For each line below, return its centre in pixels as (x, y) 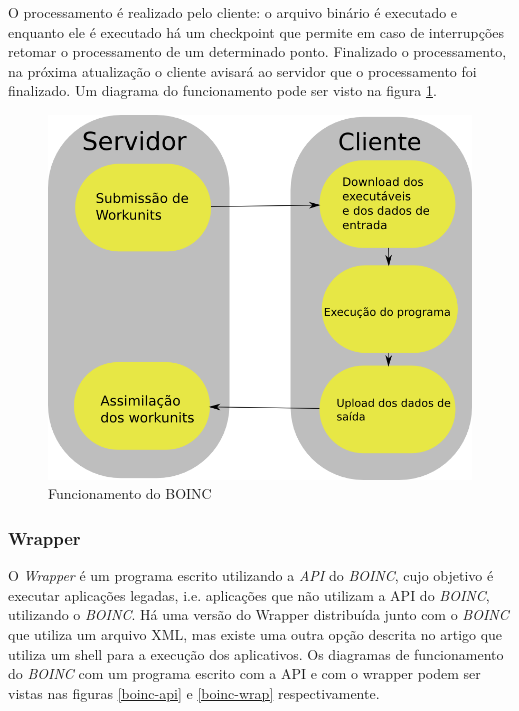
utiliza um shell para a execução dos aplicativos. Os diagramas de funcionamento (256, 653)
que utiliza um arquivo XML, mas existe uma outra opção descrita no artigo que (255, 634)
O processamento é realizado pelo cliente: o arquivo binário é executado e (233, 12)
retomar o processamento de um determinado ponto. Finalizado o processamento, (257, 51)
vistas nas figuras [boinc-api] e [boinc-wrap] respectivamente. (194, 692)
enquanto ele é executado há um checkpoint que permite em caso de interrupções (256, 31)
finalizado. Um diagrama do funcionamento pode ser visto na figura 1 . (222, 90)
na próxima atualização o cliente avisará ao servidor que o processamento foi (242, 70)
